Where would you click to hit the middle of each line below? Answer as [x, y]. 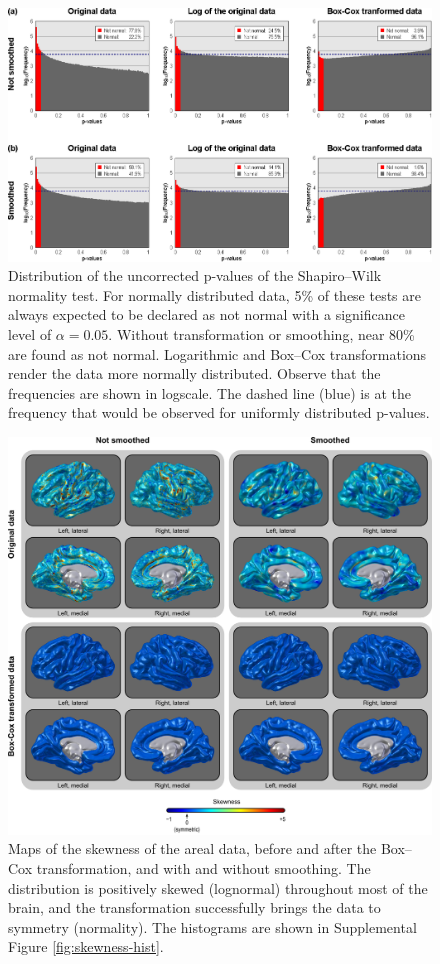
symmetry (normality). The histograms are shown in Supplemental [212, 926]
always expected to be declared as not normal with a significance [206, 314]
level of [30, 334]
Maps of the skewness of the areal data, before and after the [192, 848]
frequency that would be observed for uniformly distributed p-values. [219, 412]
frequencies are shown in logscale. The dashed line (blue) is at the [209, 392]
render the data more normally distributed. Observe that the [194, 373]
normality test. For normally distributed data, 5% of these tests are [214, 294]
